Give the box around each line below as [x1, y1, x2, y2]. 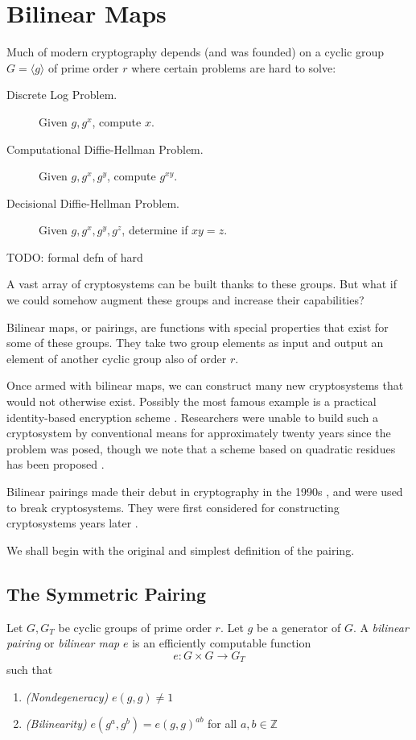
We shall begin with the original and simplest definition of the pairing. [6, 541, 355, 558]
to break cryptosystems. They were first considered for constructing [6, 498, 340, 515]
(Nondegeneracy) [25, 688, 109, 705]
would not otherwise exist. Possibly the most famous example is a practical [6, 393, 377, 410]
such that [6, 661, 53, 678]
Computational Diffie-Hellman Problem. [6, 140, 204, 157]
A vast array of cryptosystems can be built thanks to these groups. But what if [6, 275, 397, 292]
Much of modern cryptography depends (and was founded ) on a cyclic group [6, 43, 384, 60]
